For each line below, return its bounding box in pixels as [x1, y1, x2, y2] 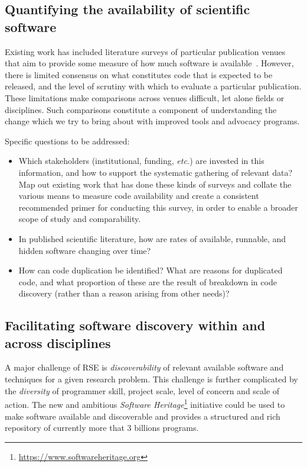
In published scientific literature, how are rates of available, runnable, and [18, 232, 286, 244]
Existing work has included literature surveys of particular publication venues [5, 45, 286, 57]
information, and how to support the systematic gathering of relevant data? [18, 166, 292, 178]
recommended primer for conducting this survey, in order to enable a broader [18, 201, 298, 213]
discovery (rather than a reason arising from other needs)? [18, 287, 230, 299]
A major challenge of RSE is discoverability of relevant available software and [5, 361, 284, 373]
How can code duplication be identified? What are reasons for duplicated [18, 264, 283, 276]
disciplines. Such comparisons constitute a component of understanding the [5, 103, 277, 115]
